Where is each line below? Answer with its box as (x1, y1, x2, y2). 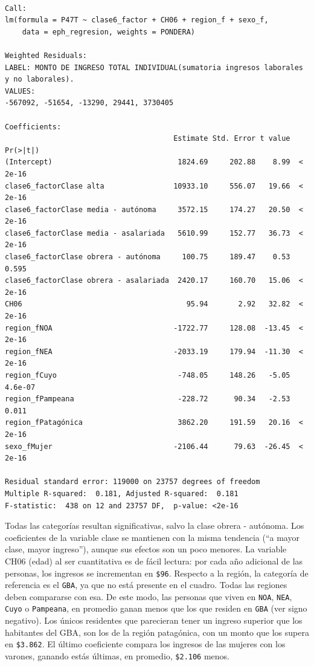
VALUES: (5, 86, 36, 95)
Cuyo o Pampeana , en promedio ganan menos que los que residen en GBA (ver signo (5, 602, 307, 615)
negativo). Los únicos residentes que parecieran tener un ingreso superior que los (5, 614, 303, 627)
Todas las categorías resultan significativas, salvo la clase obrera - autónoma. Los (5, 519, 304, 532)
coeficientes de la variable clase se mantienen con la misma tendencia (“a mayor (5, 531, 300, 543)
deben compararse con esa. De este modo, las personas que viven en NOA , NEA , (5, 590, 292, 603)
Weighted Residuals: (5, 51, 88, 60)
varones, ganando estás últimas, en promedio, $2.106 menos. (5, 649, 230, 662)
